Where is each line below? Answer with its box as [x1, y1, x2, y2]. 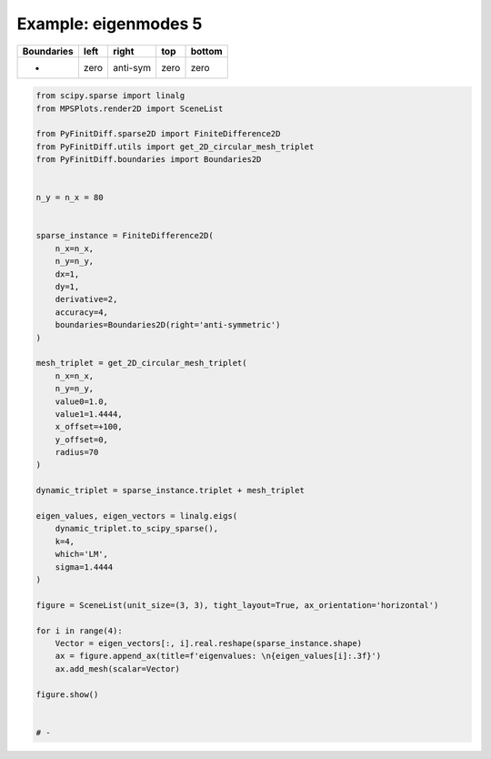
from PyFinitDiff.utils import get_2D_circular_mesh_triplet [35, 141, 315, 152]
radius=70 [55, 447, 99, 458]
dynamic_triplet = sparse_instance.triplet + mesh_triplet [35, 485, 305, 496]
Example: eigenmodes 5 [16, 14, 203, 34]
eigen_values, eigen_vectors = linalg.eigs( [35, 511, 238, 521]
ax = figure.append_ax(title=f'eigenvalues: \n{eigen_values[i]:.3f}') [55, 651, 382, 662]
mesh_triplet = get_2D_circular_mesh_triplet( [35, 358, 247, 369]
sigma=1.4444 [55, 562, 114, 572]
